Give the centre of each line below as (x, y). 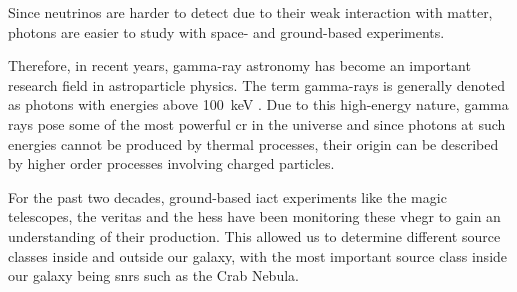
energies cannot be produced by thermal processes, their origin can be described (253, 143)
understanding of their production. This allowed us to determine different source (254, 235)
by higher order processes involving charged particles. (171, 163)
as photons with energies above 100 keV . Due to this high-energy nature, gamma (258, 104)
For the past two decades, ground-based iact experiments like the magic (227, 196)
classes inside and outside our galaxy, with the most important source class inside (258, 255)
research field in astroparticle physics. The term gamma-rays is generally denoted (256, 84)
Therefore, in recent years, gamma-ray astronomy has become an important (239, 65)
